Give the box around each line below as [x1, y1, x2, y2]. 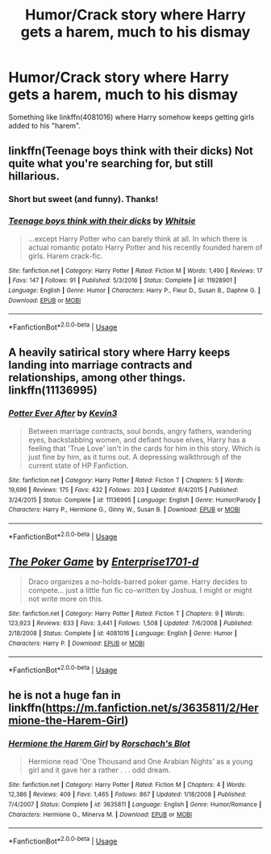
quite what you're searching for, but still [8, 157, 214, 170]
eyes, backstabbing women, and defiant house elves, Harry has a [27, 435, 246, 444]
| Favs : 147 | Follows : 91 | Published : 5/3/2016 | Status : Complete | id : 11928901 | [8, 276, 236, 284]
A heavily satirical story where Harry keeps [8, 346, 231, 360]
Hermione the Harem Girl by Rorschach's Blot [8, 738, 191, 749]
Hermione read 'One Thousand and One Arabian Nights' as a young [27, 756, 253, 766]
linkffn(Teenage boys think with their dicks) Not [8, 144, 254, 158]
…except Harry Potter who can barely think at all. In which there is [27, 233, 248, 243]
